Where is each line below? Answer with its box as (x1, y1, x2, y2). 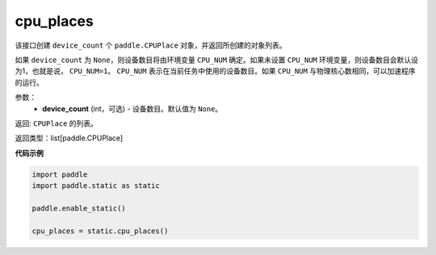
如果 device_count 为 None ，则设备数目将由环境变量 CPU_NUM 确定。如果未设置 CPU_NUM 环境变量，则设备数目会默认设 (15, 55, 419, 65)
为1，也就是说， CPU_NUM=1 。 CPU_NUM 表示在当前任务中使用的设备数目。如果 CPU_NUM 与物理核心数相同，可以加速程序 (15, 66, 416, 76)
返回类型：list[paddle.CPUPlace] (15, 133, 124, 143)
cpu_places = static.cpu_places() (31, 226, 169, 236)
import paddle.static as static (31, 182, 161, 190)
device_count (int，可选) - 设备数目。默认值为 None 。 (42, 103, 223, 113)
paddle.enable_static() (31, 203, 127, 213)
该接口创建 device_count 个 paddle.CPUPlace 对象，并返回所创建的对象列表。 (15, 40, 287, 50)
